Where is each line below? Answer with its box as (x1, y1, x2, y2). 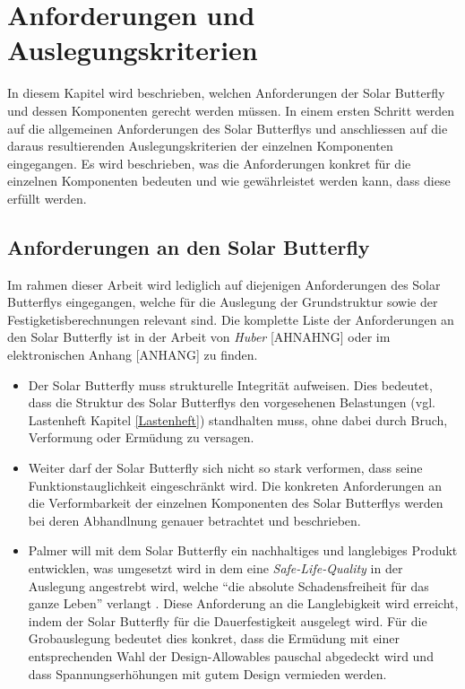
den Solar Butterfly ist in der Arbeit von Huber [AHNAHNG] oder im (7, 327, 391, 346)
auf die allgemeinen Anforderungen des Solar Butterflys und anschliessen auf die (7, 118, 448, 137)
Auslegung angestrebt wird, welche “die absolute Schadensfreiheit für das (28, 576, 429, 595)
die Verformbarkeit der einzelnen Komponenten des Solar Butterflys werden (28, 493, 443, 512)
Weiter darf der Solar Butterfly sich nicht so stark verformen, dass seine (28, 458, 423, 477)
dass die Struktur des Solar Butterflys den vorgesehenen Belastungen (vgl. (28, 393, 435, 412)
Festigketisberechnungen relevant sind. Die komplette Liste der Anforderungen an (7, 310, 454, 328)
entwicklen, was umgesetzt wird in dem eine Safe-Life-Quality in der (28, 558, 403, 577)
